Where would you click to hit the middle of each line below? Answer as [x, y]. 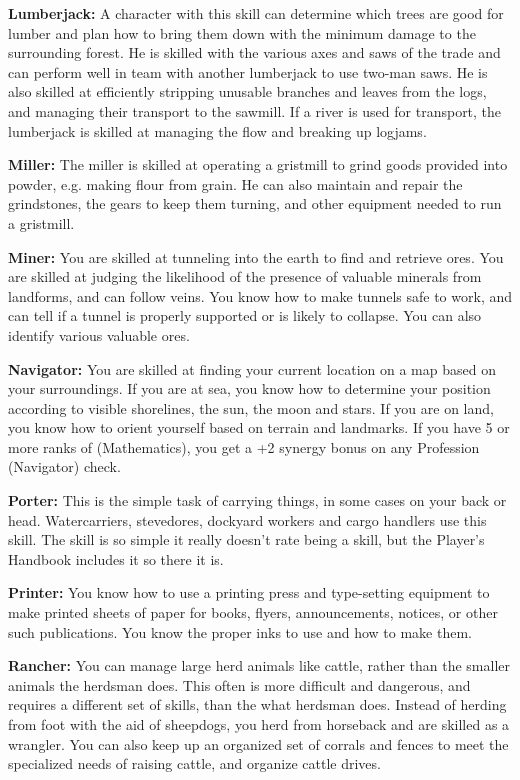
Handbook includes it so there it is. [116, 558]
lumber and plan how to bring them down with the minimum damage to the [242, 32]
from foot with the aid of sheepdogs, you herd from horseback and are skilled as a [259, 724]
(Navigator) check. [64, 466]
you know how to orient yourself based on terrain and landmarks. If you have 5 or [259, 427]
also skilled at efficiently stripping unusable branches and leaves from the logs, [247, 91]
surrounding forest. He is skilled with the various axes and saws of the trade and [254, 52]
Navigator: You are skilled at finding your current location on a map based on [252, 368]
